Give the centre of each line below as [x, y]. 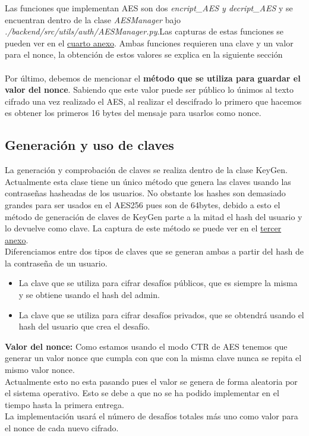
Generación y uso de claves [89, 145]
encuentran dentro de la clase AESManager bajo [93, 19]
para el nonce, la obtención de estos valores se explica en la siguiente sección [144, 54]
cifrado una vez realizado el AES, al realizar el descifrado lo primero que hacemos [153, 101]
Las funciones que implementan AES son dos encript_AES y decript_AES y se [149, 8]
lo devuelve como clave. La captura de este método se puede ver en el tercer [143, 228]
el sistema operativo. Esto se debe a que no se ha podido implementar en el [142, 393]
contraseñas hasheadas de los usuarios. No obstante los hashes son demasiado [145, 193]
